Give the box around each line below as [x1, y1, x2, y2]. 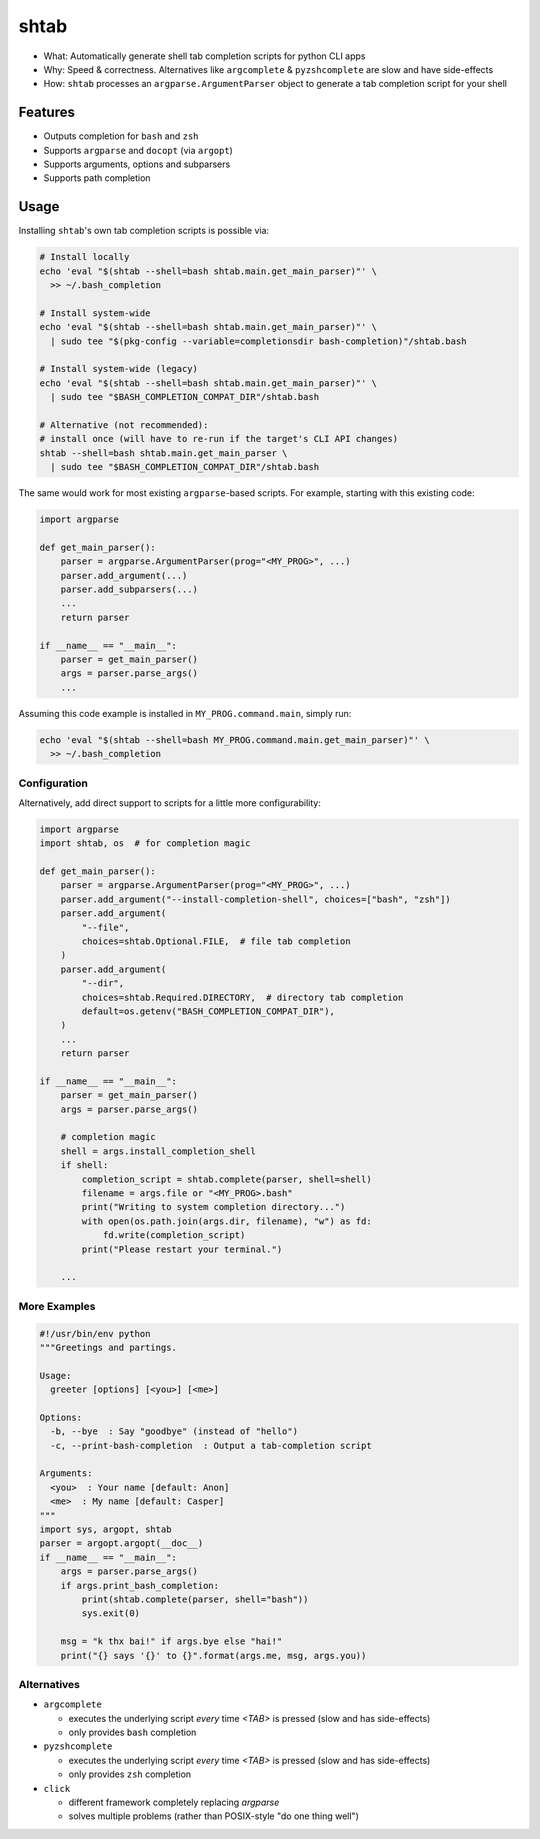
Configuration [18, 776, 89, 790]
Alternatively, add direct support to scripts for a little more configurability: [18, 796, 322, 809]
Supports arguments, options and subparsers [43, 158, 231, 170]
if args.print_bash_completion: [60, 1580, 220, 1591]
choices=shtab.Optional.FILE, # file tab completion [81, 936, 351, 947]
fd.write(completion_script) [102, 1230, 246, 1241]
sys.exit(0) [81, 1608, 140, 1619]
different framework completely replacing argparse [68, 1796, 280, 1808]
